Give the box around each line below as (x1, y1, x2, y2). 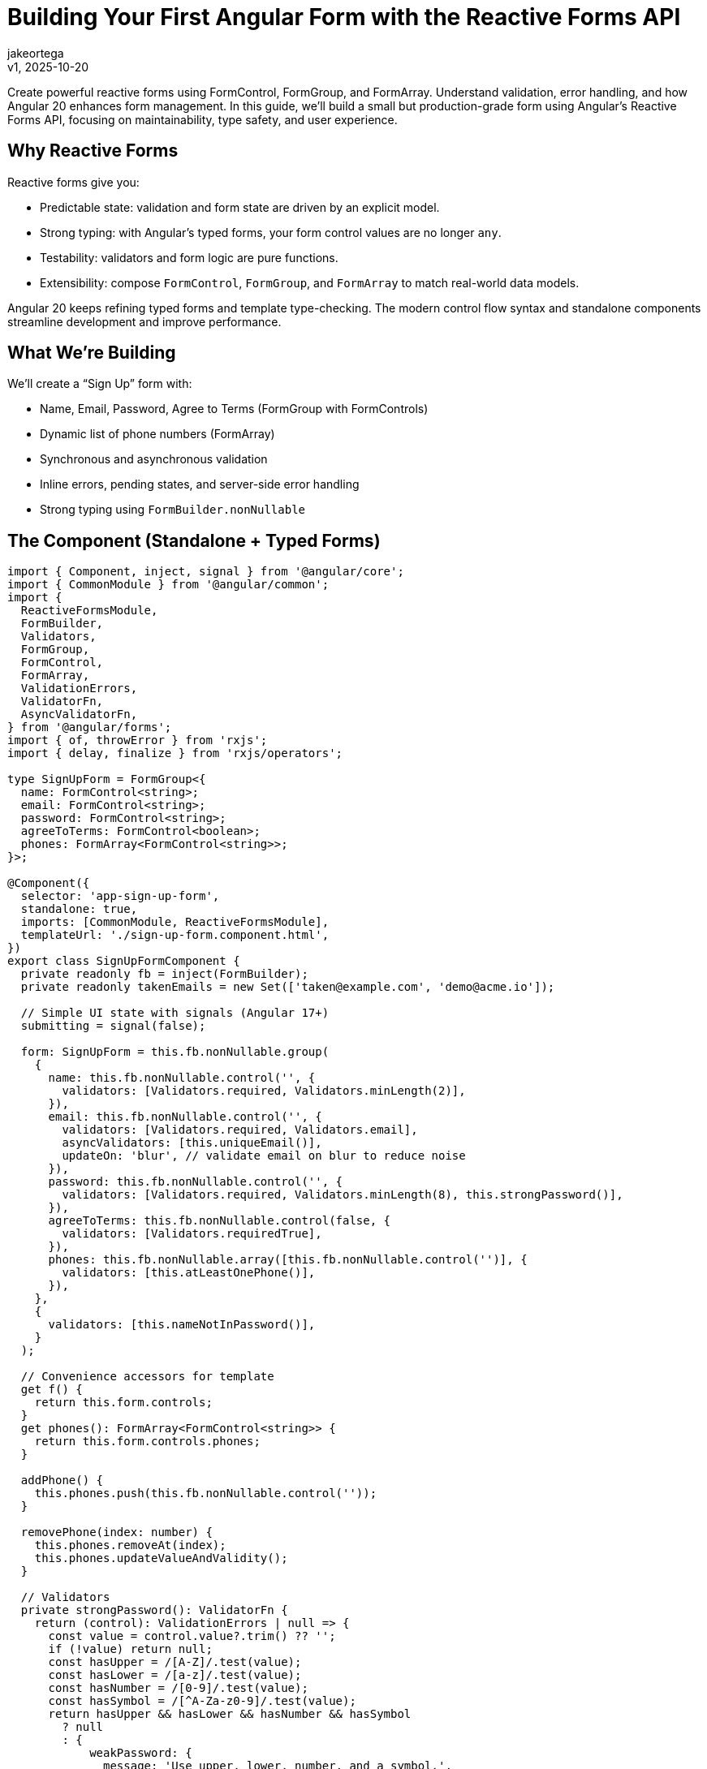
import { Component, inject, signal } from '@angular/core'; (7, 565, 404, 579)
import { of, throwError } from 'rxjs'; (7, 734, 268, 747)
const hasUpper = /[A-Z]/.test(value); (48, 1655, 302, 1669)
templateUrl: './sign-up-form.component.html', (20, 928, 330, 942)
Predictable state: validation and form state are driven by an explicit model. (40, 200, 440, 214)
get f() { (20, 1383, 83, 1397)
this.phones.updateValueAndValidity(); (34, 1552, 288, 1565)
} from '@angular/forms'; (7, 721, 172, 734)
